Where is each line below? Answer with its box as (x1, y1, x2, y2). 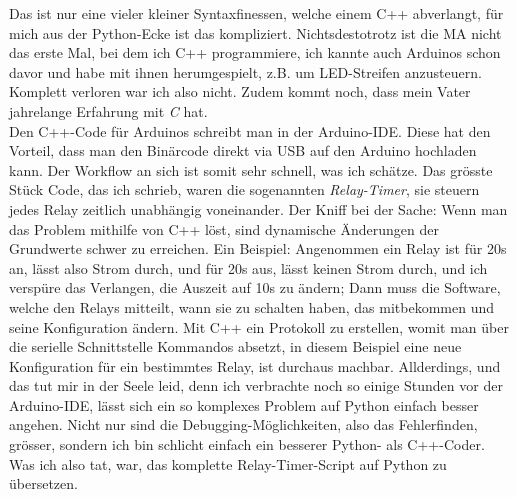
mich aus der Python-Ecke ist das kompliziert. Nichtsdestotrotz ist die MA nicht (9, 22, 502, 43)
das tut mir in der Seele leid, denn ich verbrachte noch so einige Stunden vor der (9, 375, 503, 396)
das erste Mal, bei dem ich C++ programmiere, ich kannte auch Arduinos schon (9, 42, 501, 63)
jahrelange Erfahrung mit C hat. (9, 100, 208, 121)
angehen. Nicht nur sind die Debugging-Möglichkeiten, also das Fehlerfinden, (9, 414, 478, 435)
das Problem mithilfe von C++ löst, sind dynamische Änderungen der (9, 218, 439, 239)
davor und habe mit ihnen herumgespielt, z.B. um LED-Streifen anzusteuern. (9, 61, 482, 82)
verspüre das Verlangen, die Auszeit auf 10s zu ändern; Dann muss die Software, (9, 277, 501, 298)
